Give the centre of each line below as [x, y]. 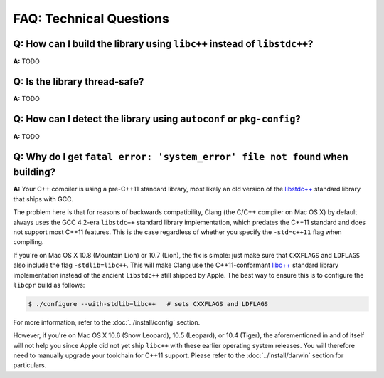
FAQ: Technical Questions [91, 19]
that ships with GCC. [43, 199]
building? [34, 172]
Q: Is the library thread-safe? [79, 82]
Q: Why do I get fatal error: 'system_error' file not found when [181, 157]
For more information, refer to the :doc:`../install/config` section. [107, 322]
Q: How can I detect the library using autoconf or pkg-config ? [157, 119]
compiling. [28, 242]
